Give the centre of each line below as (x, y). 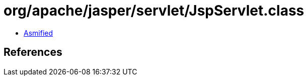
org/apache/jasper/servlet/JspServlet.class (154, 11)
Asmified (38, 33)
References (33, 52)
